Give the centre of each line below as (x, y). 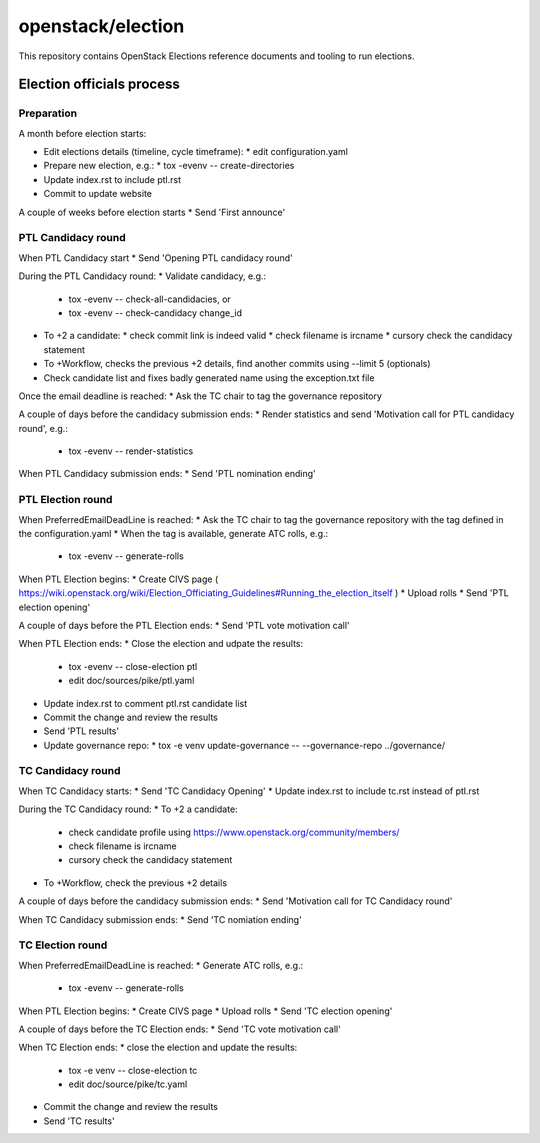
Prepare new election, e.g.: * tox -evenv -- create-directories (169, 166)
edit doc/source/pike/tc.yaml (128, 1084)
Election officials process (99, 84)
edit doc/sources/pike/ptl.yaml (131, 681)
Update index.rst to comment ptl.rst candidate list (145, 703)
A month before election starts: (82, 133)
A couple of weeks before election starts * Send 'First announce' (152, 212)
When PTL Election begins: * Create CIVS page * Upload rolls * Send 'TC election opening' (205, 1011)
